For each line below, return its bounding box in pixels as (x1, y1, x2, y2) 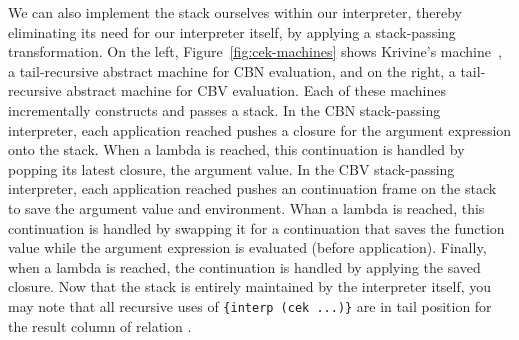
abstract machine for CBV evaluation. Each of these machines (66, 80, 446, 101)
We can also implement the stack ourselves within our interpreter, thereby (8, 2, 462, 22)
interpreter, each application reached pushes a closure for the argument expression (8, 119, 512, 140)
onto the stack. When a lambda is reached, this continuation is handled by (8, 139, 465, 160)
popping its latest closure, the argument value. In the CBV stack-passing (8, 158, 455, 179)
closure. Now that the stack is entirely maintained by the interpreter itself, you (8, 276, 492, 297)
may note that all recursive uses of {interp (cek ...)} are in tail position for (8, 295, 492, 316)
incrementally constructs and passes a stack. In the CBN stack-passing (8, 99, 441, 120)
